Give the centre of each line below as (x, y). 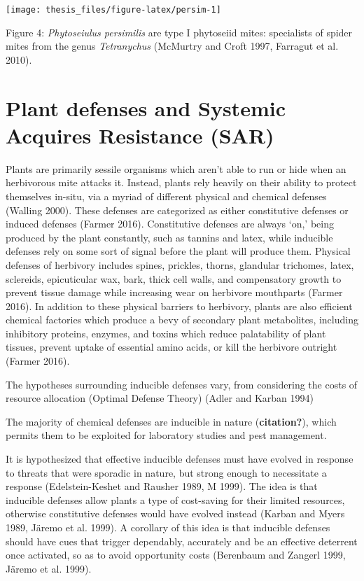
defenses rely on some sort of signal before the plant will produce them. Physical (178, 251)
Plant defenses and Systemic (146, 107)
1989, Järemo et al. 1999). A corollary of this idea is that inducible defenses (168, 527)
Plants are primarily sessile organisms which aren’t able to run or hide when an (176, 168)
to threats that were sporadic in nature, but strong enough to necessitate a (166, 472)
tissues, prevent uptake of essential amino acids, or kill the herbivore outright (171, 347)
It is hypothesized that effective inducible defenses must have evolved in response (180, 459)
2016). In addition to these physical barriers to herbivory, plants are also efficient (179, 306)
